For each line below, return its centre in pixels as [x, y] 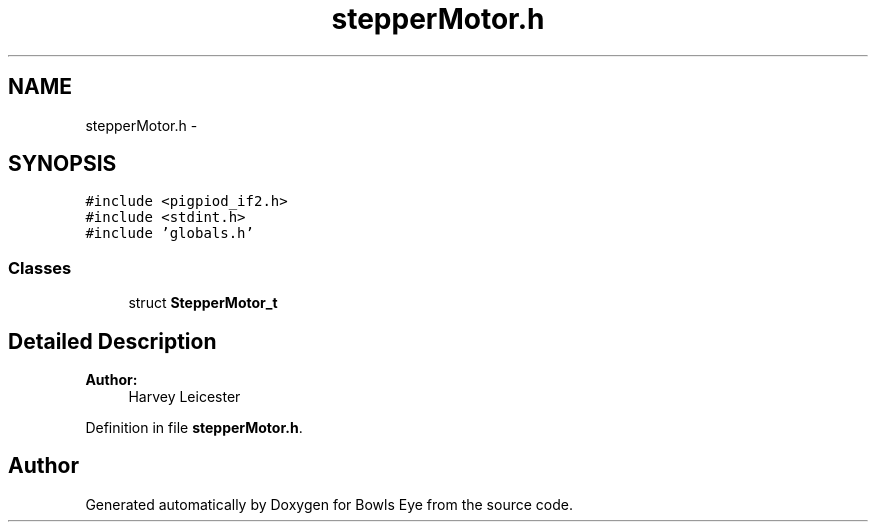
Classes [40, 267]
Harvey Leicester [184, 397]
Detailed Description [112, 341]
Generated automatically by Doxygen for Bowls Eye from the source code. [329, 504]
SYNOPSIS [62, 164]
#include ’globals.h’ [169, 233]
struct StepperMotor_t [203, 303]
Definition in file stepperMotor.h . [194, 428]
